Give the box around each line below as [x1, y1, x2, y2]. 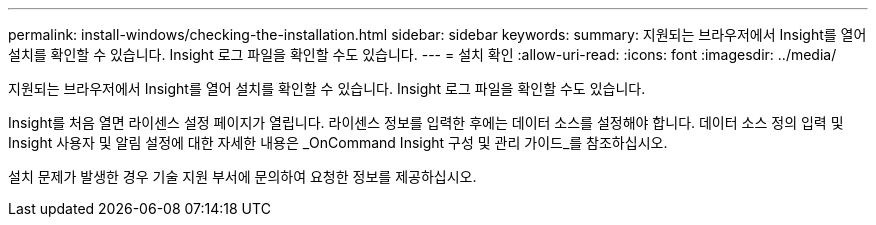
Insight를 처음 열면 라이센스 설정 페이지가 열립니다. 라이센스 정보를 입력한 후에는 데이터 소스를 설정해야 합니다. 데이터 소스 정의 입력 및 [8, 114, 844, 131]
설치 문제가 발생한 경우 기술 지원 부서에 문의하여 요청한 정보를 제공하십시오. [8, 168, 477, 185]
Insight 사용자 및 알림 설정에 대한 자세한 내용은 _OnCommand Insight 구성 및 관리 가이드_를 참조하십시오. [8, 134, 668, 151]
